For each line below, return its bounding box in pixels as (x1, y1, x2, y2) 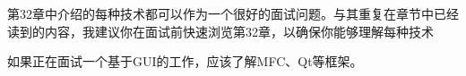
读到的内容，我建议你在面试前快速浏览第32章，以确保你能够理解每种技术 (7, 21, 434, 40)
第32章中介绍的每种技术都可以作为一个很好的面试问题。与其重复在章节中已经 (7, 4, 459, 22)
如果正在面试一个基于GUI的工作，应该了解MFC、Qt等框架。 (7, 52, 363, 71)
